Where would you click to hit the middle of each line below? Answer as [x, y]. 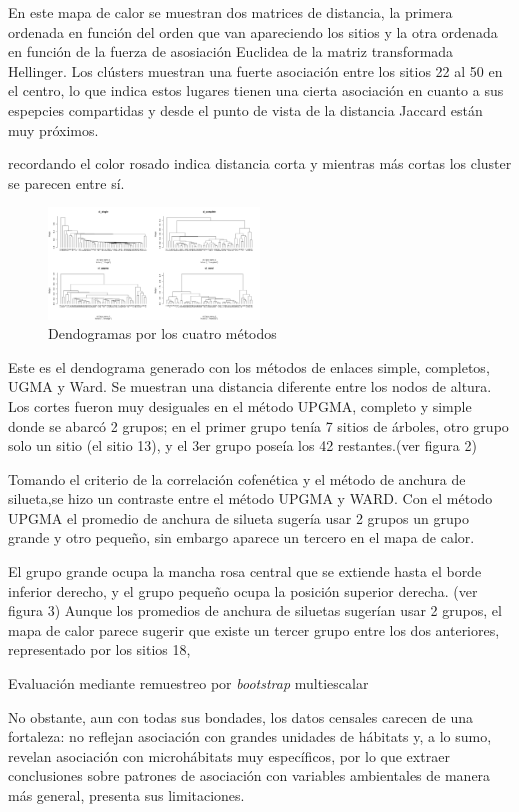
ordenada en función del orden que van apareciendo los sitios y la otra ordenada [253, 31]
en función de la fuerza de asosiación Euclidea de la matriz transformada [231, 51]
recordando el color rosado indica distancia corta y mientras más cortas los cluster [260, 163]
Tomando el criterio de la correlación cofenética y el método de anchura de [237, 478]
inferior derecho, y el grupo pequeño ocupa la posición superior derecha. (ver [243, 590]
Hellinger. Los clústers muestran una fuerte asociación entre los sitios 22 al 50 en [255, 70]
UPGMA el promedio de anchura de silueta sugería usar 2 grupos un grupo [238, 517]
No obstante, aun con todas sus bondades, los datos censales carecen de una [241, 716]
